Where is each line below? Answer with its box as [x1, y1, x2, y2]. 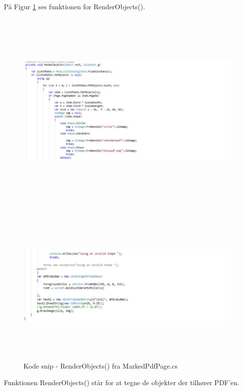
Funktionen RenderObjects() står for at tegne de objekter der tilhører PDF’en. [4, 377, 240, 387]
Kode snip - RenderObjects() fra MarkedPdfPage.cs [23, 361, 178, 371]
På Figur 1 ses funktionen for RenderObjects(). [4, 1, 145, 11]
